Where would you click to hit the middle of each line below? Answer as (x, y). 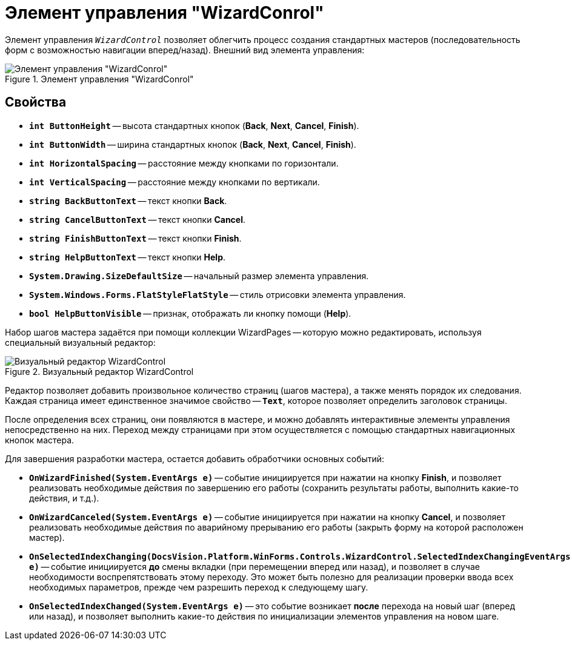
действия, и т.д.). (64, 498)
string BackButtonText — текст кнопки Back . (128, 200)
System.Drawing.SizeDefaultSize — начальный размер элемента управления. (199, 276)
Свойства (36, 102)
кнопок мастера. (40, 440)
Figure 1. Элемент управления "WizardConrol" (99, 79)
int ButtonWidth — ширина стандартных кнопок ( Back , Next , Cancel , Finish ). (193, 144)
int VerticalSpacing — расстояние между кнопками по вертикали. (175, 182)
